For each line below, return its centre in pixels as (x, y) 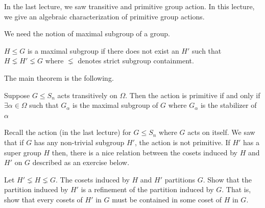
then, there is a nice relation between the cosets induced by (144, 152)
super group (23, 152)
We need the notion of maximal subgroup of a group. (87, 33)
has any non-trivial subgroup (79, 142)
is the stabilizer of (228, 105)
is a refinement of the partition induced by (147, 189)
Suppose (17, 95)
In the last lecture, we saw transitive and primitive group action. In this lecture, (129, 6)
